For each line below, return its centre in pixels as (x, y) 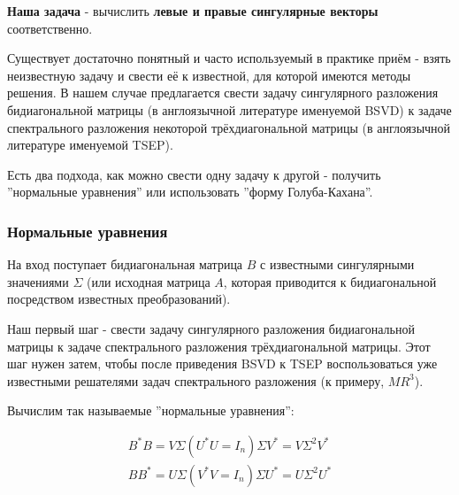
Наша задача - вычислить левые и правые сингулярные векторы (193, 11)
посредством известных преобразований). (119, 299)
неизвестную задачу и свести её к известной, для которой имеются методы (209, 75)
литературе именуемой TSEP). (90, 145)
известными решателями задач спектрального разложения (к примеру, (196, 380)
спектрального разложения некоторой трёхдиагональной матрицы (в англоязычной (229, 127)
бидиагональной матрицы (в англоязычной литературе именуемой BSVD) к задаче (229, 109)
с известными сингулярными (337, 264)
